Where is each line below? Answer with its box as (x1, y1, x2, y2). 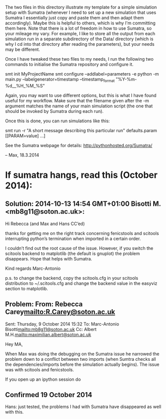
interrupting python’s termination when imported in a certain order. (5, 236, 141, 242)
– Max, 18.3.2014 (5, 152, 40, 158)
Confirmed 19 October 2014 (5, 391, 93, 399)
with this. (5, 409, 24, 415)
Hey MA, (5, 341, 23, 347)
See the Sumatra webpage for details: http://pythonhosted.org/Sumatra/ (5, 142, 153, 148)
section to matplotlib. (5, 285, 48, 291)
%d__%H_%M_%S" (5, 83, 45, 88)
